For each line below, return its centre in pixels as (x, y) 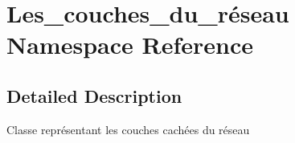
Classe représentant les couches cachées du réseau (128, 129)
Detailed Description (94, 95)
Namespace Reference (130, 45)
